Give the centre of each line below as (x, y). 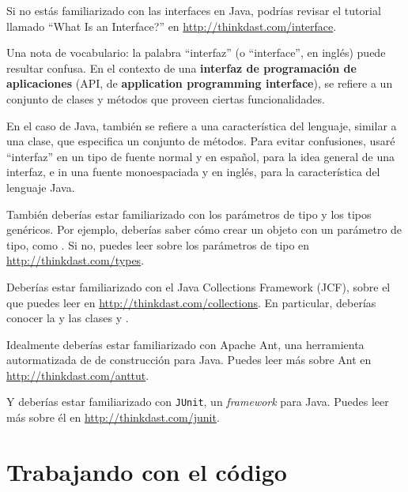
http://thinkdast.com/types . (76, 260)
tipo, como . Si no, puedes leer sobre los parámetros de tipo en (158, 244)
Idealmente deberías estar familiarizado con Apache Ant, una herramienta (185, 344)
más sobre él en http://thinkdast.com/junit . (113, 417)
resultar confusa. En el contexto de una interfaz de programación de (181, 68)
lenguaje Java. (41, 187)
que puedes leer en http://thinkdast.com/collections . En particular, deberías (191, 302)
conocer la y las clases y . (68, 318)
